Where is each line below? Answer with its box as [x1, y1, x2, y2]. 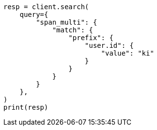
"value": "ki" [101, 49, 154, 57]
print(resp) [3, 103, 48, 111]
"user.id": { [85, 42, 134, 49]
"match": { [52, 26, 93, 34]
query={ [19, 11, 48, 18]
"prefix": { [68, 34, 114, 42]
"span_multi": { [36, 18, 97, 26]
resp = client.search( [3, 3, 89, 11]
